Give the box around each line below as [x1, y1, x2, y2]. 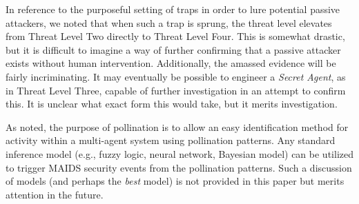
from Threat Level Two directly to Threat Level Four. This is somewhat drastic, [6, 29, 345, 43]
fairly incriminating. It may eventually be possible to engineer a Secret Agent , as [6, 69, 346, 83]
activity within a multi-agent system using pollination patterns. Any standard [6, 133, 336, 147]
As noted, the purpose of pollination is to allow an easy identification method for [6, 119, 349, 134]
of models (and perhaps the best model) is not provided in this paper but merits [6, 174, 345, 188]
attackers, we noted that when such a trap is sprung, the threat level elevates [6, 15, 332, 30]
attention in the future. [6, 187, 104, 201]
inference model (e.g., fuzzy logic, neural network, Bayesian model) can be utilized [6, 146, 353, 161]
